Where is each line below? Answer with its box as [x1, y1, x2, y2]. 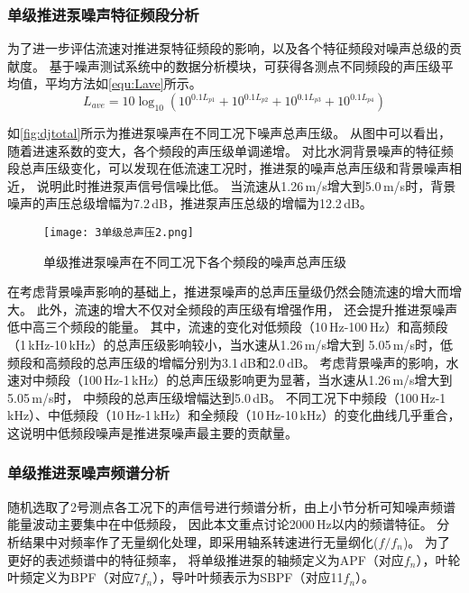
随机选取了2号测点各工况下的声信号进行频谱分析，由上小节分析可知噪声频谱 [7, 497, 455, 515]
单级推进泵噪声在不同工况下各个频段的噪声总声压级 [43, 251, 346, 270]
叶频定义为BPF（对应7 [7, 568, 141, 587]
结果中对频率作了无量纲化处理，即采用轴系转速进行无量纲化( [19, 532, 379, 551]
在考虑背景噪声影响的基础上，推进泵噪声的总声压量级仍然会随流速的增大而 [7, 282, 449, 301]
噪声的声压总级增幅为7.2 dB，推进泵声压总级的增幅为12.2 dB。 [7, 194, 372, 213]
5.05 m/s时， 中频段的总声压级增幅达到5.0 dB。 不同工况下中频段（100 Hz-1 [7, 388, 446, 406]
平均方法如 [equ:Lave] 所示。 [44, 74, 202, 93]
